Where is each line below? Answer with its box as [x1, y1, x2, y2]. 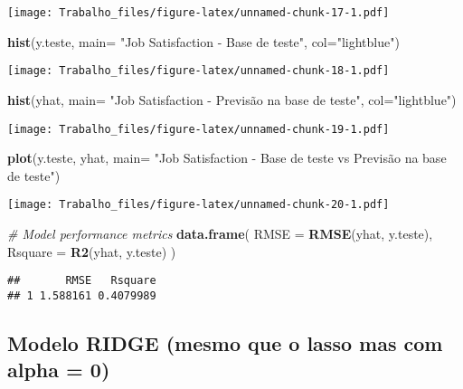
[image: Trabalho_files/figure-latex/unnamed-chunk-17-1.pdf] [7, 6, 390, 19]
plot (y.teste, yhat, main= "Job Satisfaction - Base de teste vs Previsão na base [7, 148, 447, 167]
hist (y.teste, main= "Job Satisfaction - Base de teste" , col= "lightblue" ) [7, 32, 400, 51]
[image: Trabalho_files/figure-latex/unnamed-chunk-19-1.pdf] [7, 122, 390, 136]
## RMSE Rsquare [7, 274, 156, 288]
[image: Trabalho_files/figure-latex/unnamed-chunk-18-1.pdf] [7, 64, 390, 78]
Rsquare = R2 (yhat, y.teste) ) [7, 242, 176, 261]
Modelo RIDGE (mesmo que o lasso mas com [7, 328, 443, 356]
